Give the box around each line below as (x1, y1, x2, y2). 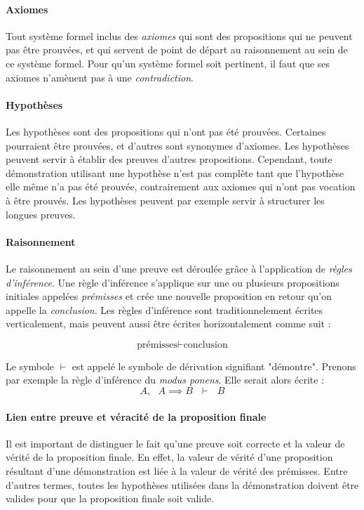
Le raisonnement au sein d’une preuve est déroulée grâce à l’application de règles (6, 261, 352, 275)
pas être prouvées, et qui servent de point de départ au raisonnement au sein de (6, 42, 348, 57)
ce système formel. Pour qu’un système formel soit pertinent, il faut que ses (6, 55, 330, 70)
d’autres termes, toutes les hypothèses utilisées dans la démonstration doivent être (6, 477, 359, 492)
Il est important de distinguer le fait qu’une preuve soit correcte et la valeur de (6, 436, 345, 450)
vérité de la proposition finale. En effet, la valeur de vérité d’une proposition (6, 450, 333, 464)
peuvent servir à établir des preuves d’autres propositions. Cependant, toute (6, 152, 332, 166)
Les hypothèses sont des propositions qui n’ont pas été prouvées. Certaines (6, 124, 326, 138)
